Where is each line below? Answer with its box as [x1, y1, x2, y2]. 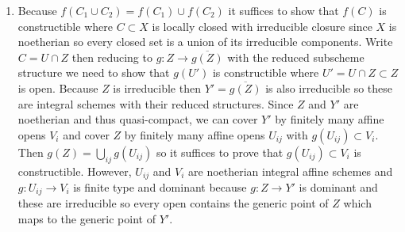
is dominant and [299, 179, 378, 195]
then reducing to [71, 48, 152, 65]
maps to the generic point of [17, 211, 156, 227]
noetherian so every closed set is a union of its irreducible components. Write [17, 33, 393, 50]
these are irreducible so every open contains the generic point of [17, 195, 329, 211]
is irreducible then [113, 79, 201, 96]
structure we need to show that [17, 64, 170, 81]
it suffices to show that [228, 2, 339, 18]
